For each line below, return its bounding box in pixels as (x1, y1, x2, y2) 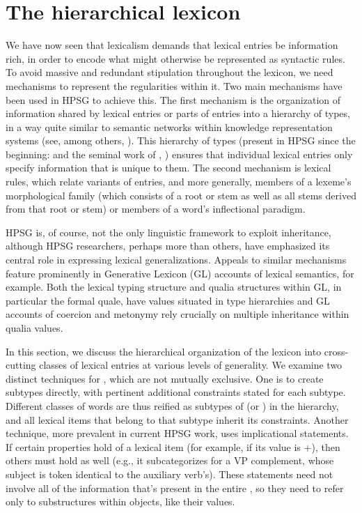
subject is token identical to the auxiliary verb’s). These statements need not (6, 466, 333, 481)
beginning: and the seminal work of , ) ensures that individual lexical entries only (6, 146, 353, 161)
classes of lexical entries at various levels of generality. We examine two (39, 358, 343, 372)
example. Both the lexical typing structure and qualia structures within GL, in (6, 280, 342, 294)
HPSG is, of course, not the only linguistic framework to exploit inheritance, (6, 224, 331, 239)
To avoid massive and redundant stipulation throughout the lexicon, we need (6, 65, 333, 79)
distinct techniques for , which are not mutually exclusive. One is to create (6, 371, 324, 385)
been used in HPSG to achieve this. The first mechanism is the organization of (6, 92, 341, 107)
